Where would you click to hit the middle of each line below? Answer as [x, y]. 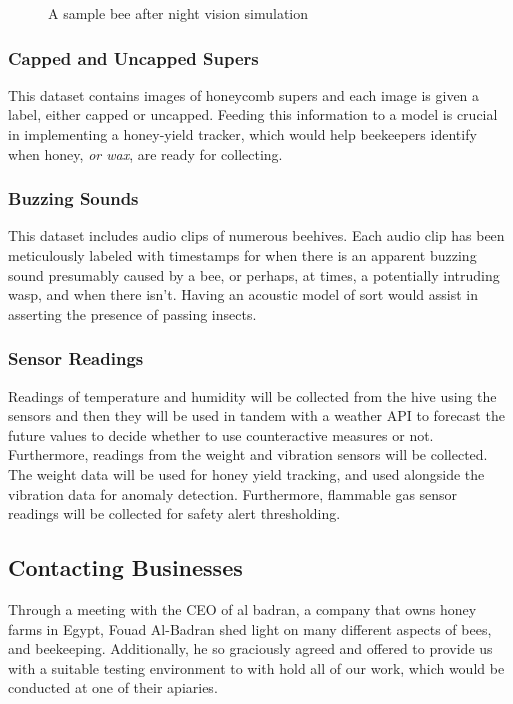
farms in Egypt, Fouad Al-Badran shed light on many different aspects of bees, [250, 628]
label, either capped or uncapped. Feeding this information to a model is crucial [253, 114]
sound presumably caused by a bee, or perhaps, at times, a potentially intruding [254, 274]
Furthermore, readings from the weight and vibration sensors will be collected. [248, 454]
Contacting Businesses [125, 567]
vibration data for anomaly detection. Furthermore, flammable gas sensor [233, 493]
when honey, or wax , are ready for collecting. [145, 153]
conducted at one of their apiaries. [113, 687]
